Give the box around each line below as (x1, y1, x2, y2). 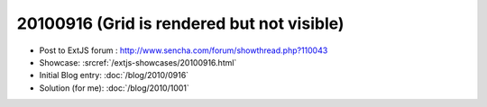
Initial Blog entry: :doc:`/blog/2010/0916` (39, 70, 189, 81)
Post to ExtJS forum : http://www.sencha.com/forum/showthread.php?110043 (39, 45, 328, 56)
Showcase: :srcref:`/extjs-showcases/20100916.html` (39, 57, 237, 67)
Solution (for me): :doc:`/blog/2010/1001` (39, 82, 189, 94)
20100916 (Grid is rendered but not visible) (16, 13, 345, 33)
